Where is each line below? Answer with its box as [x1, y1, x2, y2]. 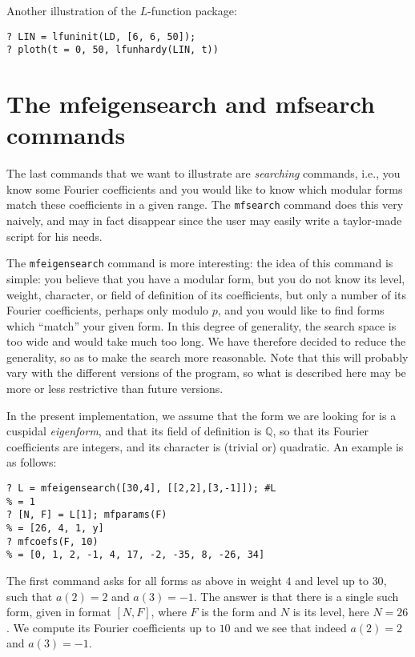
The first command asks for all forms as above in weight [6, 571, 282, 588]
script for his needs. [6, 227, 103, 244]
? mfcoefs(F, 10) [6, 535, 99, 547]
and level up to [295, 571, 369, 588]
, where [151, 603, 187, 620]
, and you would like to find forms [217, 302, 385, 318]
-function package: [147, 2, 237, 18]
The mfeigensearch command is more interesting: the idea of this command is [6, 254, 393, 271]
